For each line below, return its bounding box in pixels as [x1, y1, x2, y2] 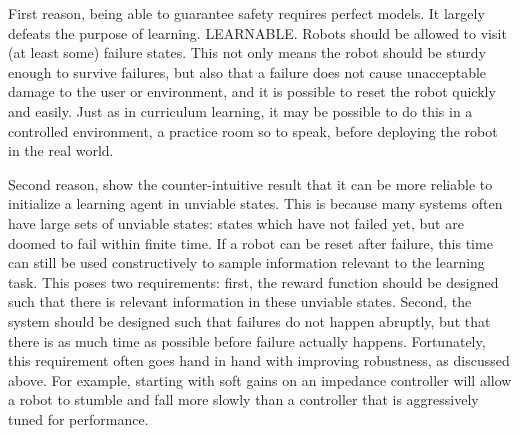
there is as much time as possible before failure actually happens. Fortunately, [8, 330, 486, 351]
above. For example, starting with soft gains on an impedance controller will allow [8, 369, 512, 390]
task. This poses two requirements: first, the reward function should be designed [8, 271, 499, 292]
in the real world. [8, 140, 114, 161]
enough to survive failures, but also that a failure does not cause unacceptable [8, 61, 487, 82]
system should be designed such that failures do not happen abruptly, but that [8, 310, 491, 331]
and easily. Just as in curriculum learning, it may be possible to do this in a [8, 100, 473, 121]
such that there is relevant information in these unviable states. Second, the [8, 291, 472, 312]
